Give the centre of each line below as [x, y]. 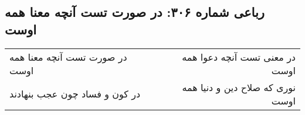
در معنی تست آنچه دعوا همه [239, 57]
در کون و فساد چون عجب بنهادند [75, 94]
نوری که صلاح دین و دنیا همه [239, 87]
